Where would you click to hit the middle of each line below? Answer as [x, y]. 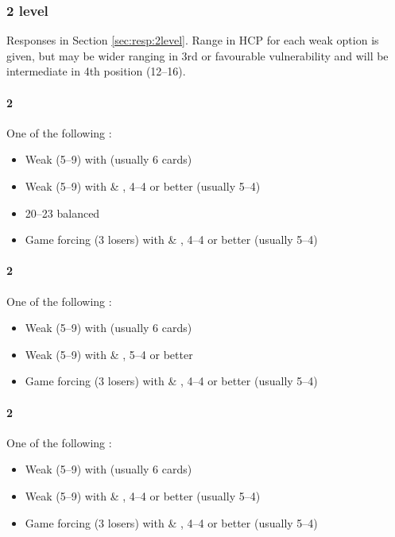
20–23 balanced [62, 212]
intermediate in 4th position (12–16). [96, 71]
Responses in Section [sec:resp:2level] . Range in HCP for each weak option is [193, 40]
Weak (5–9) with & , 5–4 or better [109, 354]
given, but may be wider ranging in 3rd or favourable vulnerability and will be [197, 55]
